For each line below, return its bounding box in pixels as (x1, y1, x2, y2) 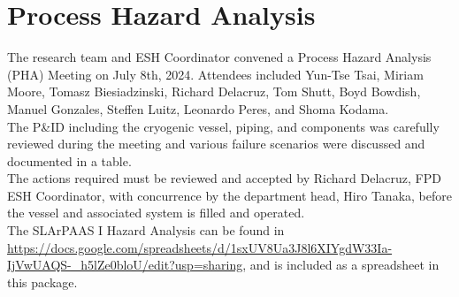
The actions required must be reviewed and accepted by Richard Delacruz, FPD (7, 169, 441, 187)
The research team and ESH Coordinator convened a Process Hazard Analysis (7, 48, 432, 66)
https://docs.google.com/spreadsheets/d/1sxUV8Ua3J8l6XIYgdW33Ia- (7, 238, 393, 256)
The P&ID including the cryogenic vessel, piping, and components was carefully (7, 117, 440, 135)
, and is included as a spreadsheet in (242, 255, 440, 274)
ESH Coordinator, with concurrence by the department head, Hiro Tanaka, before (7, 186, 452, 204)
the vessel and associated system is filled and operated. (7, 203, 305, 222)
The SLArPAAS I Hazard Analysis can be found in (7, 221, 285, 240)
